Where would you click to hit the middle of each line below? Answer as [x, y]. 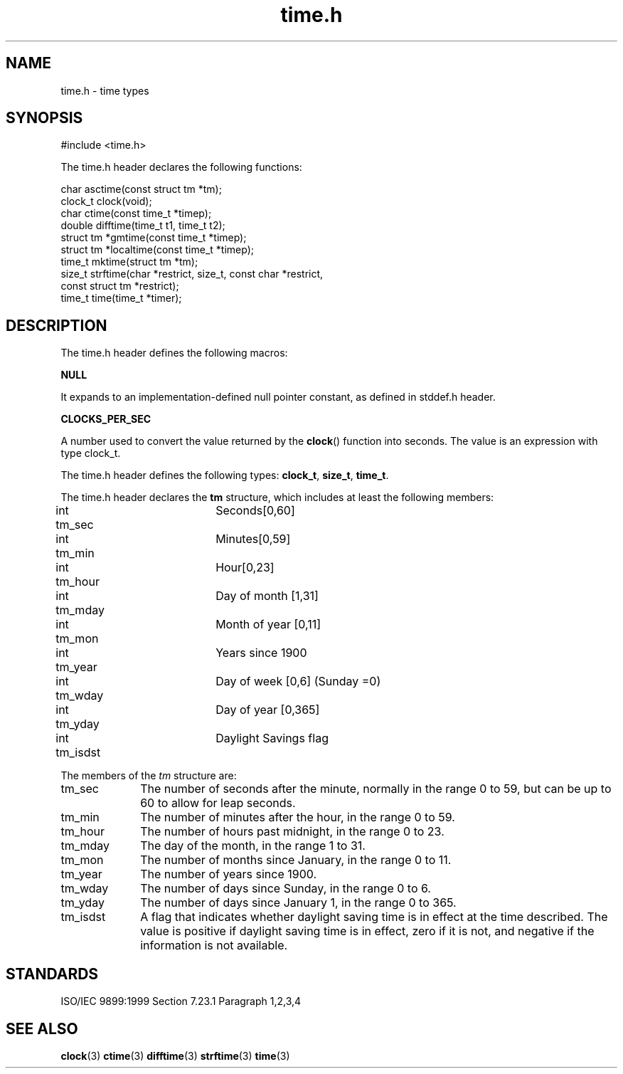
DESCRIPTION [57, 325]
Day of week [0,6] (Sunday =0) [298, 681]
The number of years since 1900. [229, 874]
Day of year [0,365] [268, 710]
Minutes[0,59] [253, 539]
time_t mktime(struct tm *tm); [129, 262]
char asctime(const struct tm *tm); [141, 189]
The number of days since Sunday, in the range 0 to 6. [286, 889]
